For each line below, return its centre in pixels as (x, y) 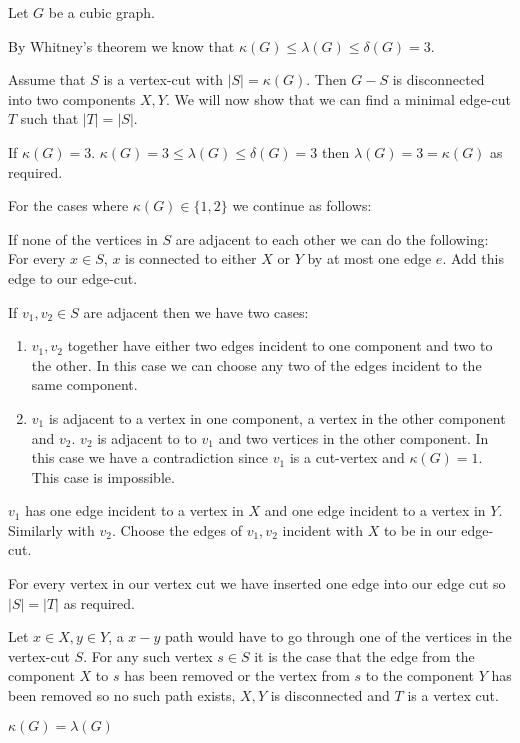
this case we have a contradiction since (150, 457)
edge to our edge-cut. (73, 277)
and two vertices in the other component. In (353, 437)
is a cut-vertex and (347, 457)
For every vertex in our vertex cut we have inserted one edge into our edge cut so (257, 583)
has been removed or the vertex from (237, 675)
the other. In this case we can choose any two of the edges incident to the (256, 364)
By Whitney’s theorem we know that (121, 45)
